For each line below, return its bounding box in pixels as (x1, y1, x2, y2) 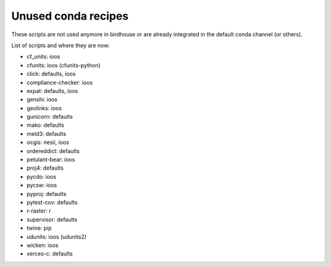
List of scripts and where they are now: (11, 42, 110, 49)
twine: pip (26, 224, 52, 232)
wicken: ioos (26, 241, 59, 249)
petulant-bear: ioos (26, 156, 75, 164)
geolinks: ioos (26, 104, 62, 111)
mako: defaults (26, 121, 64, 129)
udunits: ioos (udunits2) (26, 233, 87, 240)
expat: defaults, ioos (26, 87, 78, 94)
